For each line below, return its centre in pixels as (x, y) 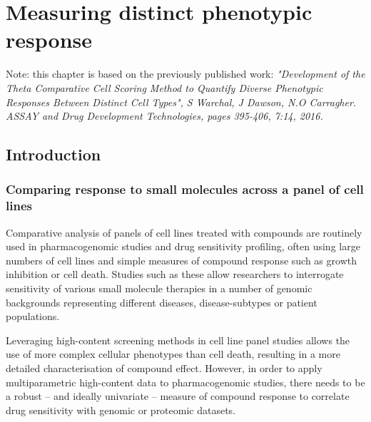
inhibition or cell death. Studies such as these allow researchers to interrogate (175, 274)
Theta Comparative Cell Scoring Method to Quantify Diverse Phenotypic (164, 87)
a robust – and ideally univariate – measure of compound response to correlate (178, 396)
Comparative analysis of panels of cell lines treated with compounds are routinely (184, 232)
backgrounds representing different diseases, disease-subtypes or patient (162, 302)
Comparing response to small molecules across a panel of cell (185, 189)
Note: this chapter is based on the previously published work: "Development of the (185, 74)
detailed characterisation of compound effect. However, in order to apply (164, 367)
